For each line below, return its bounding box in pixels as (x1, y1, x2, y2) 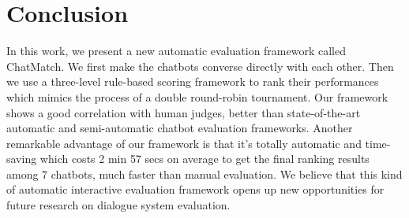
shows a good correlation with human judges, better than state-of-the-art (6, 104, 361, 120)
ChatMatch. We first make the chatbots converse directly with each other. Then (6, 57, 394, 74)
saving (6, 150, 37, 167)
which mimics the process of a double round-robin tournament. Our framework (6, 88, 388, 105)
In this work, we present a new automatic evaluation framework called (6, 42, 346, 59)
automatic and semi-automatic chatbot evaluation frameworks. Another (6, 120, 353, 136)
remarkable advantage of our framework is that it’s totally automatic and (6, 135, 362, 151)
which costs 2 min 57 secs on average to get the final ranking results (39, 150, 370, 167)
